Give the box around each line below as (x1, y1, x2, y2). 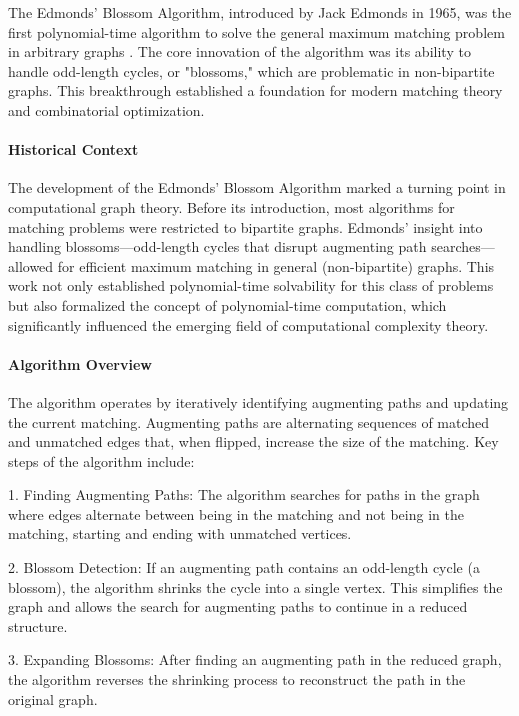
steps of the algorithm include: (8, 450, 195, 471)
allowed (8, 255, 54, 276)
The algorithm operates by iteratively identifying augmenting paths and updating (8, 391, 509, 412)
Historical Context (8, 139, 139, 160)
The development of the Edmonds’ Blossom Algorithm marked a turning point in (8, 177, 506, 198)
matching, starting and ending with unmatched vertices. (8, 523, 352, 544)
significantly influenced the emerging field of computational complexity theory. (8, 314, 489, 335)
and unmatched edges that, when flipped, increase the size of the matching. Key (8, 431, 499, 452)
